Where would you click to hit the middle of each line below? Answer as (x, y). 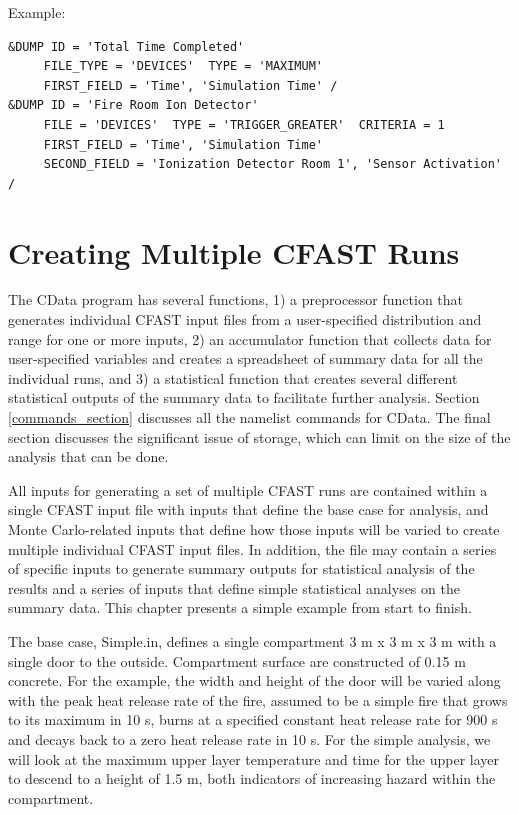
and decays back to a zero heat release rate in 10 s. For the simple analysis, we (249, 738)
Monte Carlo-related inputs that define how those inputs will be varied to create (254, 529)
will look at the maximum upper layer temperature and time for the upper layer (254, 758)
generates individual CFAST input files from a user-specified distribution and (245, 319)
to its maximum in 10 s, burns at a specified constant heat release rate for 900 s (253, 719)
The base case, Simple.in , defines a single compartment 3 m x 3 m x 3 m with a (252, 640)
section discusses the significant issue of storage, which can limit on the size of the (259, 436)
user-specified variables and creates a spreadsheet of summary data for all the (245, 358)
